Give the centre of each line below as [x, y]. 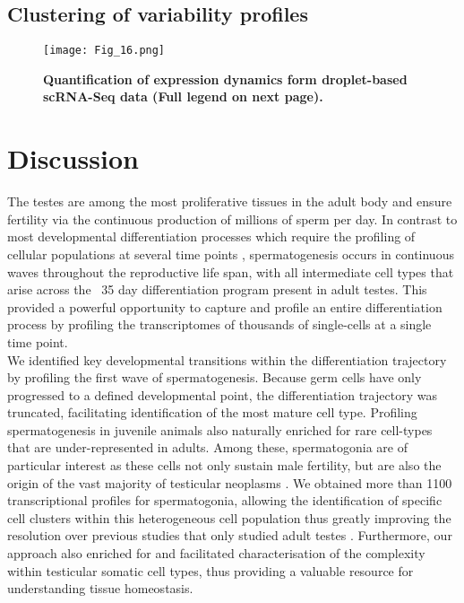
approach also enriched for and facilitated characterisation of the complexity [216, 553]
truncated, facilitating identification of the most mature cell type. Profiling [212, 412]
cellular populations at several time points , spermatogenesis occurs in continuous [231, 253]
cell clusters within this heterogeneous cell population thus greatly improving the [229, 517]
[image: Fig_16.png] [104, 51]
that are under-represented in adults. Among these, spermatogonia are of [207, 447]
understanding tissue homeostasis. [100, 588]
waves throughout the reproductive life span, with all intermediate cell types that [231, 271]
